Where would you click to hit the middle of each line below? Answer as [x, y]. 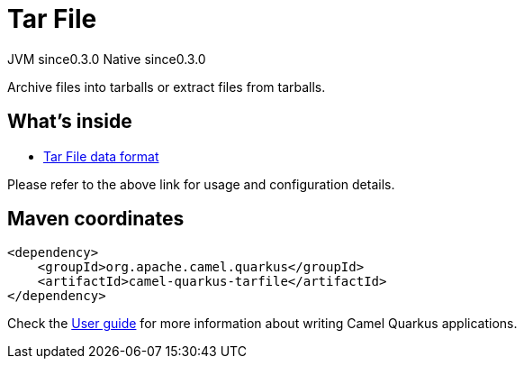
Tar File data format [101, 156]
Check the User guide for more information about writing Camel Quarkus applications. [262, 324]
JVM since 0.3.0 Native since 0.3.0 [107, 59]
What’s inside [70, 122]
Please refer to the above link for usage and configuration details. [201, 184]
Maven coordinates [96, 219]
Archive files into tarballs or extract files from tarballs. [167, 87]
